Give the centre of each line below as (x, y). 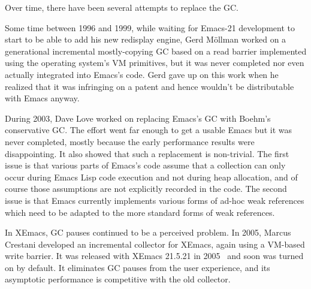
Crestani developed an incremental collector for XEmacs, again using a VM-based (155, 244)
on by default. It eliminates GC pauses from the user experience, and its (138, 267)
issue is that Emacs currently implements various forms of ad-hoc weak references (155, 200)
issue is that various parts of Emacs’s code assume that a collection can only (145, 165)
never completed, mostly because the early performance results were (130, 141)
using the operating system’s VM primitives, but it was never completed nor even (155, 63)
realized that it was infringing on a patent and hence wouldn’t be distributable (150, 86)
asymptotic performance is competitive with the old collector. (118, 279)
